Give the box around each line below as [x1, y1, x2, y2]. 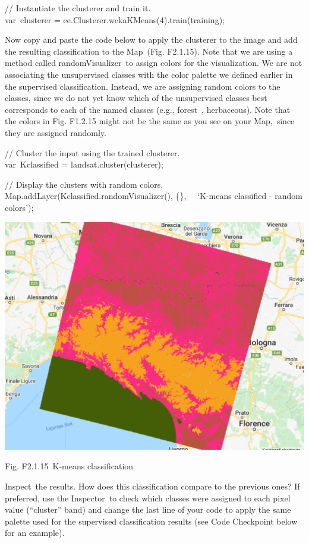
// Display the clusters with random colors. [5, 178, 163, 190]
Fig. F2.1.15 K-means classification [5, 460, 134, 472]
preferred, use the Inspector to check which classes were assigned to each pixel [5, 491, 291, 504]
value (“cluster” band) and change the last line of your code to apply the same [5, 503, 291, 516]
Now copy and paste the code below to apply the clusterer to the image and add [5, 33, 298, 46]
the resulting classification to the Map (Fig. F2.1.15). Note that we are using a [5, 45, 293, 57]
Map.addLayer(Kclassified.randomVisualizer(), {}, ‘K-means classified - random [5, 190, 302, 202]
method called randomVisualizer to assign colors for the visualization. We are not [5, 56, 302, 69]
